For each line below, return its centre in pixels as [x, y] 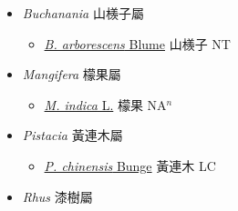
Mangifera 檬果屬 [72, 74]
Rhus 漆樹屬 [57, 196]
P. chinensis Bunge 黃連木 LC [130, 165]
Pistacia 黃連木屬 [72, 135]
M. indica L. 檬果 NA [105, 104]
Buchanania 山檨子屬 [83, 13]
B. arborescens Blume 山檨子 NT [137, 43]
